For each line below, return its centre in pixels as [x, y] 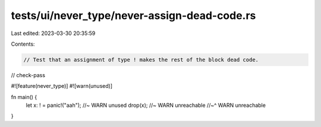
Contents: [23, 44]
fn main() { [24, 97]
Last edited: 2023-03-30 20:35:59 [53, 33]
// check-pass [28, 75]
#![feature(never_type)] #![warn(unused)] [62, 86]
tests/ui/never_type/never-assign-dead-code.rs [133, 15]
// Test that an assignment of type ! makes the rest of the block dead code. [141, 60]
